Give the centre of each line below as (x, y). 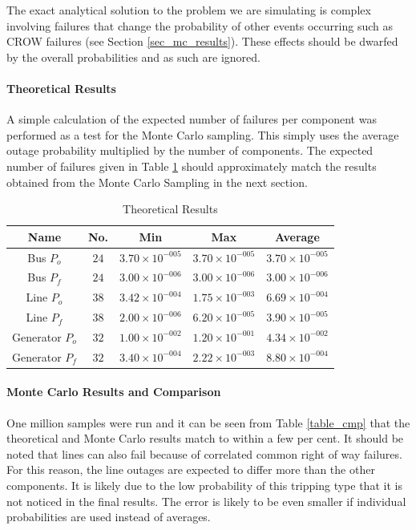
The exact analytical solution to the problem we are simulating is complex (189, 10)
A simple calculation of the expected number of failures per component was (192, 119)
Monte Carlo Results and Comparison (114, 392)
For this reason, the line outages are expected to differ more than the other (191, 469)
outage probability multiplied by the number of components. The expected (190, 150)
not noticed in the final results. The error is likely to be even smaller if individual (206, 501)
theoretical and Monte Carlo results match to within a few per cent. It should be (205, 438)
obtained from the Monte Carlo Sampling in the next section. (157, 182)
